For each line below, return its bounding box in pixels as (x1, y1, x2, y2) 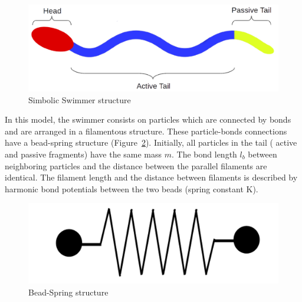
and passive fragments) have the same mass (5, 147, 162, 160)
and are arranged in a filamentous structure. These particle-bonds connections (5, 124, 287, 137)
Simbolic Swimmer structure (28, 93, 131, 106)
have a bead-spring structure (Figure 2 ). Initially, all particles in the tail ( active (5, 136, 297, 149)
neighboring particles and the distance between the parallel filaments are (5, 159, 267, 172)
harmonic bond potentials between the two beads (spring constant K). (5, 182, 258, 195)
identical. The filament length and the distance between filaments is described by (5, 171, 298, 183)
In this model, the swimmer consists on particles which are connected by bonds (5, 113, 291, 126)
